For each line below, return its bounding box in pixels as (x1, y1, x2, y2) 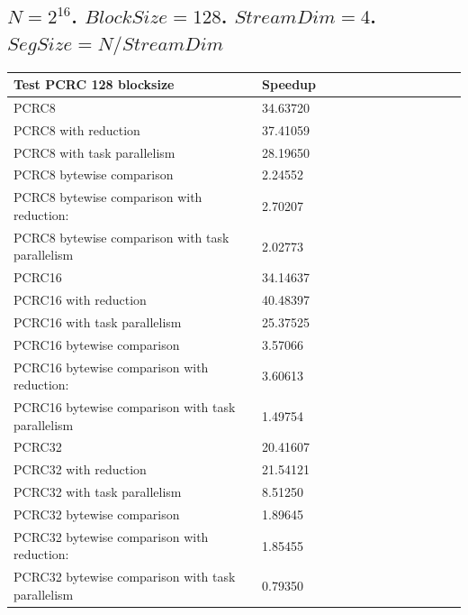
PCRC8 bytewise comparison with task (13, 227, 229, 246)
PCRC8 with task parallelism (13, 142, 175, 161)
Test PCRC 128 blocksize (13, 75, 175, 94)
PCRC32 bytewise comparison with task (13, 567, 236, 586)
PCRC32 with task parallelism (13, 482, 182, 501)
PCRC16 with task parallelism (13, 312, 182, 331)
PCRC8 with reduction (13, 120, 140, 139)
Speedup (262, 75, 316, 94)
